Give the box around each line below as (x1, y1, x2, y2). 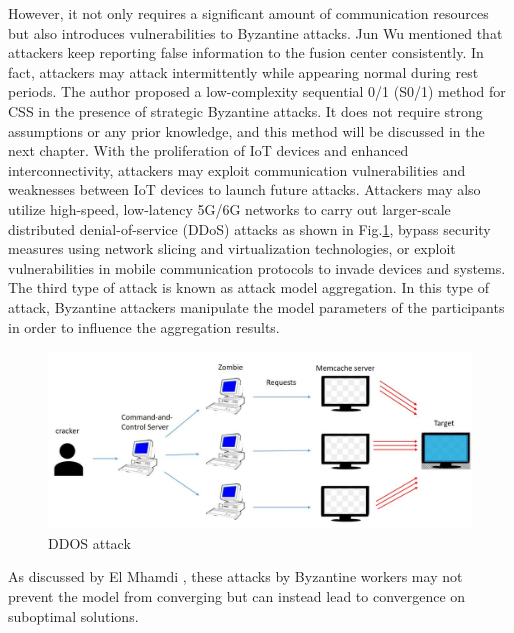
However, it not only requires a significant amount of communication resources (8, 3, 489, 23)
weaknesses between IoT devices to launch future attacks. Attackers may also (8, 179, 481, 200)
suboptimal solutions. (8, 605, 139, 626)
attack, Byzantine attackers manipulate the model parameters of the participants (8, 296, 505, 317)
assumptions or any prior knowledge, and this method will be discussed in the (8, 120, 485, 141)
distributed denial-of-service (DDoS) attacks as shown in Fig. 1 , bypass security (8, 218, 491, 239)
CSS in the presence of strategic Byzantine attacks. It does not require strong (8, 100, 483, 121)
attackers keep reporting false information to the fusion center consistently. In (8, 42, 484, 63)
